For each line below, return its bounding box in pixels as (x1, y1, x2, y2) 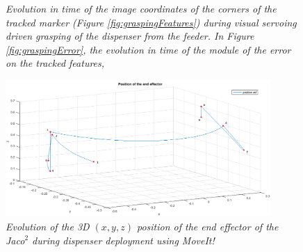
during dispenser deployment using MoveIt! (32, 233, 215, 247)
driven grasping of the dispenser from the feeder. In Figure (6, 29, 254, 43)
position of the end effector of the (136, 219, 279, 233)
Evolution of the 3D (6, 219, 90, 233)
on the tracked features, (6, 56, 105, 70)
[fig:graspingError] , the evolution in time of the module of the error (6, 42, 291, 56)
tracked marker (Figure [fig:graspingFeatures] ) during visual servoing (6, 15, 297, 29)
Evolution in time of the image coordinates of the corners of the (6, 1, 277, 15)
